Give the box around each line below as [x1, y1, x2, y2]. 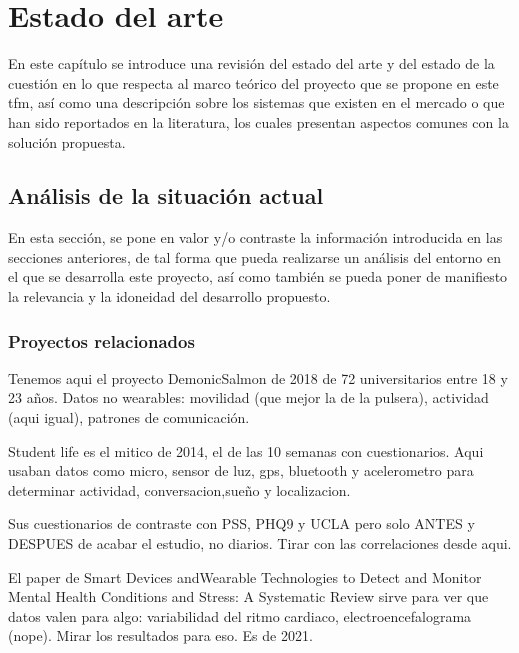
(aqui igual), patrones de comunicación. [8, 407, 250, 428]
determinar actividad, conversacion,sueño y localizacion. [8, 479, 351, 500]
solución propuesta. [8, 131, 126, 152]
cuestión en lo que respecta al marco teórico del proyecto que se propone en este [8, 72, 499, 93]
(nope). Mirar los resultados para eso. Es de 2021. [8, 625, 313, 646]
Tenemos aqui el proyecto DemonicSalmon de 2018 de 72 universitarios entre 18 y [8, 367, 508, 388]
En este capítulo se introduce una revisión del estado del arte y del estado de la [8, 53, 495, 74]
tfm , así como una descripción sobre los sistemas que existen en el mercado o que [8, 92, 505, 113]
